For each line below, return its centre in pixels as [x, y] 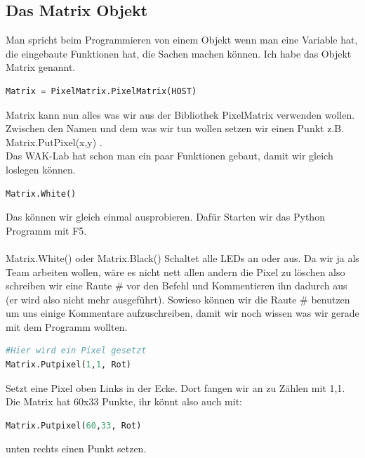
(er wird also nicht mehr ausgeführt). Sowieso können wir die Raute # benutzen [178, 299]
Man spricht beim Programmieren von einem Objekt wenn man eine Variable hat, [182, 40]
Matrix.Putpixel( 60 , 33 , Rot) [74, 425]
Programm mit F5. [46, 230]
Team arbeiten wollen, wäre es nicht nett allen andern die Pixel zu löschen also [175, 271]
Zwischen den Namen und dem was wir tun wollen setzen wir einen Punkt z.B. [175, 128]
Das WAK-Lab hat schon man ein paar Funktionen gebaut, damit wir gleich [170, 156]
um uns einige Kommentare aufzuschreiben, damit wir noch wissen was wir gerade [182, 313]
